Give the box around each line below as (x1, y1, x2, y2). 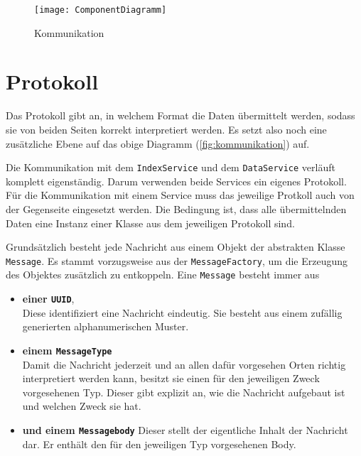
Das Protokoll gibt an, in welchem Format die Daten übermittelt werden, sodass (6, 108, 355, 123)
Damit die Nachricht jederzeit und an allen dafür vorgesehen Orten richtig (22, 357, 346, 371)
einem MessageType (22, 342, 112, 357)
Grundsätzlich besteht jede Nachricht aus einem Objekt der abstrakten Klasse (6, 239, 345, 254)
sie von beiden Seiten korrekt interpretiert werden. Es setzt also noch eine (6, 121, 327, 136)
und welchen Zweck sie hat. (22, 398, 141, 413)
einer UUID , (22, 291, 75, 306)
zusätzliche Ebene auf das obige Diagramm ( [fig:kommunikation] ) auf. (6, 136, 310, 151)
